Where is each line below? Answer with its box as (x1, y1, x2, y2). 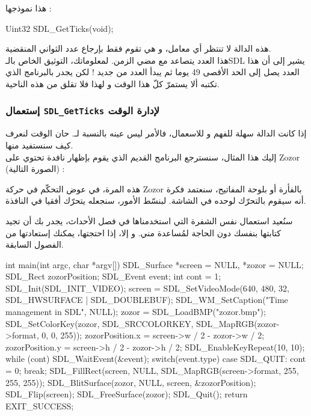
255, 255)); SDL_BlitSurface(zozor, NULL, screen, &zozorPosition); (5, 376, 256, 388)
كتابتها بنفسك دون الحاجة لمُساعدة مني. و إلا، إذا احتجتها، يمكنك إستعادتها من (5, 226, 281, 239)
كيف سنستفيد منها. (5, 138, 73, 151)
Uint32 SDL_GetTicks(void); (5, 22, 114, 34)
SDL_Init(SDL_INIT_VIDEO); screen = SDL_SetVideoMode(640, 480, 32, (5, 281, 289, 294)
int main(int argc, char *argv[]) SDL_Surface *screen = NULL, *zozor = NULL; (5, 258, 304, 271)
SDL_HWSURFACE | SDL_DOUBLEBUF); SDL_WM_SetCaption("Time (5, 293, 288, 306)
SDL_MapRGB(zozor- (196, 317, 280, 329)
